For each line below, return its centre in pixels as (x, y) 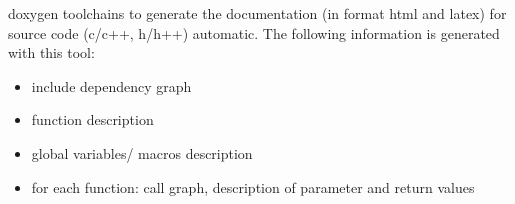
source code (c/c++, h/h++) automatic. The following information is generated (254, 32)
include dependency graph (111, 85)
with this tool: (51, 52)
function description (92, 119)
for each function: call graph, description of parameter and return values (253, 186)
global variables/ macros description (142, 152)
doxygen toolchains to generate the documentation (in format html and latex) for (257, 13)
